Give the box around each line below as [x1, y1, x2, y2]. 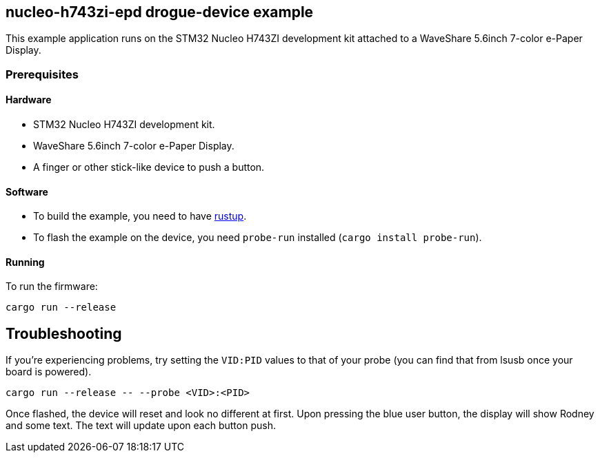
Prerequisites [6, 67, 79, 81]
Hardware [6, 94, 52, 106]
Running [6, 256, 45, 268]
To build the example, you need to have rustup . [33, 210, 247, 222]
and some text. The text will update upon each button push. [6, 419, 276, 432]
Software [6, 185, 48, 198]
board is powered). [6, 366, 92, 378]
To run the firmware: [6, 280, 98, 293]
